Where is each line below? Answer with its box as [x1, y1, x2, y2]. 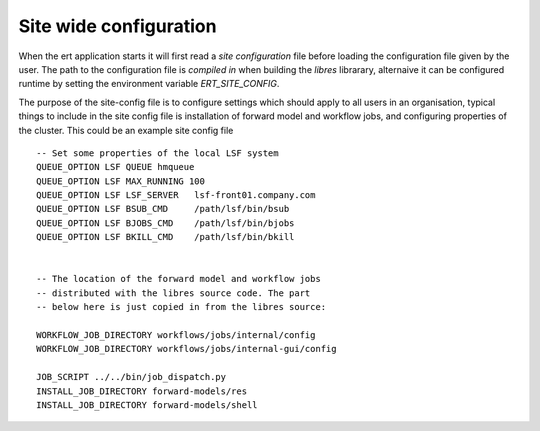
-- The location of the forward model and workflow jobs [36, 273, 322, 285]
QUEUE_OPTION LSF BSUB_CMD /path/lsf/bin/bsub [36, 203, 290, 215]
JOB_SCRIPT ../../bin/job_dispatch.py [36, 371, 227, 383]
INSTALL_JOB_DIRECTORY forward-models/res [36, 385, 248, 397]
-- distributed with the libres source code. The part [36, 287, 311, 299]
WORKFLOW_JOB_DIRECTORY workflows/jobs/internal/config [36, 329, 316, 340]
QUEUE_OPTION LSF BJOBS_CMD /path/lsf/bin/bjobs [36, 217, 295, 229]
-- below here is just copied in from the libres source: [36, 301, 327, 313]
